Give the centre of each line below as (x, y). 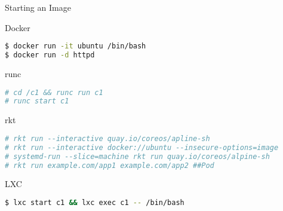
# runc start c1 (37, 101)
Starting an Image (38, 7)
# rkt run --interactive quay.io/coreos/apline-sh (107, 138)
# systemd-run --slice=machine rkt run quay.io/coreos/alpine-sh (137, 156)
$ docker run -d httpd (50, 55)
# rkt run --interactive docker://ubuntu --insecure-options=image (142, 147)
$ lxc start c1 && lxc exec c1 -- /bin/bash (95, 202)
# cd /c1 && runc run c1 (54, 92)
